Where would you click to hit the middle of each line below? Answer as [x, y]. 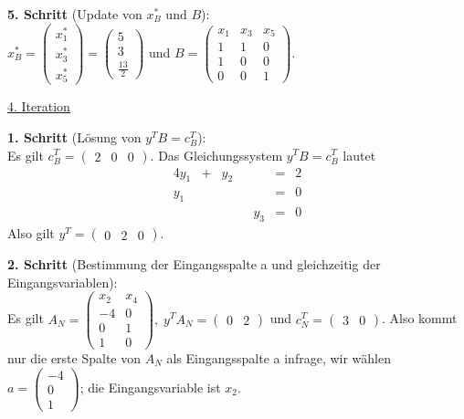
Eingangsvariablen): [63, 282]
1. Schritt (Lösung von [74, 136]
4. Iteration [39, 106]
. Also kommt [419, 318]
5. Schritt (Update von [75, 14]
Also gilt [31, 233]
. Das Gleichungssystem [216, 155]
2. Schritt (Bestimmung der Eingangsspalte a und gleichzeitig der [194, 264]
